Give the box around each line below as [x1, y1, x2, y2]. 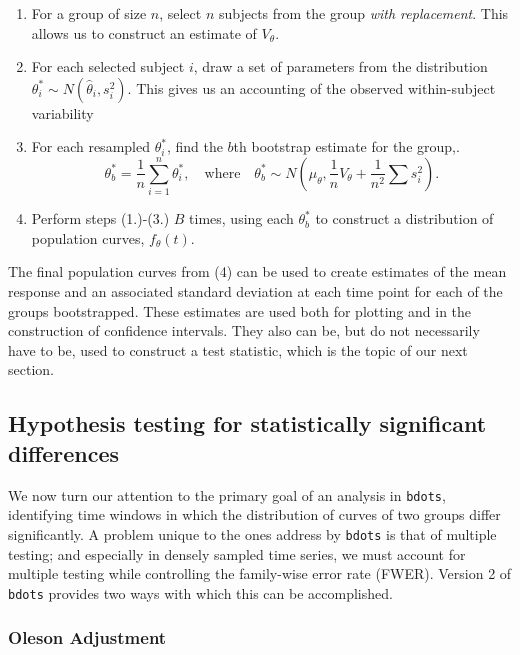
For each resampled [31, 136, 150, 157]
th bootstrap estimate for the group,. [233, 136, 460, 157]
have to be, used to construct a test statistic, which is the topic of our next [8, 339, 468, 360]
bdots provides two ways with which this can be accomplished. [8, 582, 393, 603]
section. [8, 359, 54, 380]
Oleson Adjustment [8, 625, 167, 650]
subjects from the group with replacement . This [218, 3, 509, 23]
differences [8, 437, 120, 468]
